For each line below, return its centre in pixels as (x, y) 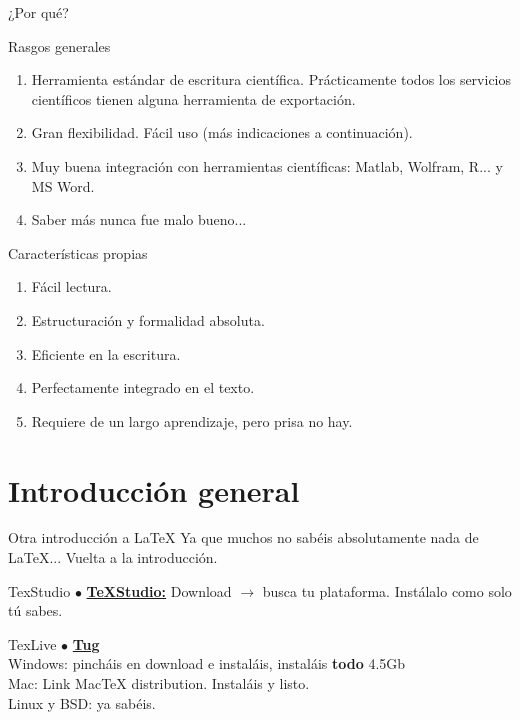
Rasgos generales (59, 45)
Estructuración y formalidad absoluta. (148, 319)
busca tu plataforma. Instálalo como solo (387, 590)
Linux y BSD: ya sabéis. (82, 702)
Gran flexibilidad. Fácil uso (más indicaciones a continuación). (222, 132)
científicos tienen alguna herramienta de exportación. (193, 98)
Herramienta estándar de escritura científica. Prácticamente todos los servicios (271, 79)
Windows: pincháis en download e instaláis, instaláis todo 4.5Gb (207, 663)
